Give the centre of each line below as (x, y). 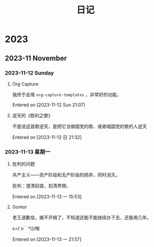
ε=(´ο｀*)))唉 (26, 229)
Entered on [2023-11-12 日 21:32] (47, 137)
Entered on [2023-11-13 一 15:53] (47, 197)
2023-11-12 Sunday (29, 73)
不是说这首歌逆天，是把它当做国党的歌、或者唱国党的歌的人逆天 (79, 126)
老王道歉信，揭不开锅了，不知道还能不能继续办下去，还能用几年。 (82, 218)
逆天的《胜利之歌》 (32, 115)
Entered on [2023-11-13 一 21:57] (47, 239)
